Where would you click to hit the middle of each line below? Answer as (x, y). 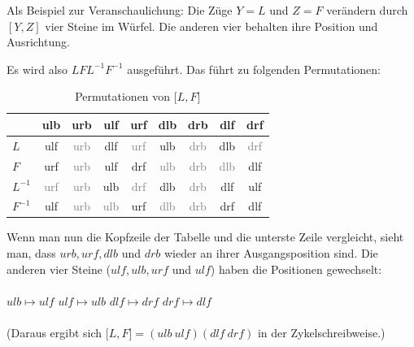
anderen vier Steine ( (59, 269)
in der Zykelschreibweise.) (321, 332)
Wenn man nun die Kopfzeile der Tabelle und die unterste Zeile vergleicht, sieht (205, 237)
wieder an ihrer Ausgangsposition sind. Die (271, 253)
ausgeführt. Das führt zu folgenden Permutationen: (254, 69)
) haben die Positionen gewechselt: (296, 269)
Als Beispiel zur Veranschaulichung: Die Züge (120, 10)
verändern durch (367, 10)
